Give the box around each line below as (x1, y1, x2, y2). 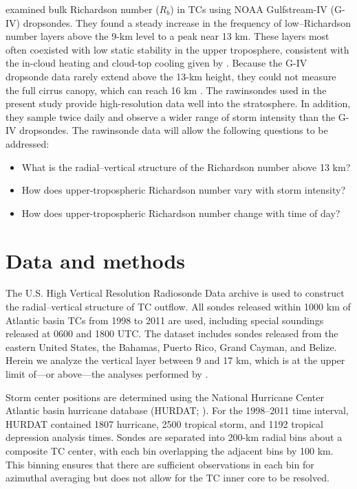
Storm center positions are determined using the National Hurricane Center (6, 389, 324, 404)
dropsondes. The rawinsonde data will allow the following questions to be (19, 123, 328, 137)
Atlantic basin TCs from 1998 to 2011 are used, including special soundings (6, 312, 324, 327)
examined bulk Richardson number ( (6, 2, 160, 16)
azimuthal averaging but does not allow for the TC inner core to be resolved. (6, 470, 329, 485)
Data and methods (6, 246, 185, 274)
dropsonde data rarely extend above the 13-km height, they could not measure (6, 69, 336, 83)
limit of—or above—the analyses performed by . (6, 367, 208, 380)
